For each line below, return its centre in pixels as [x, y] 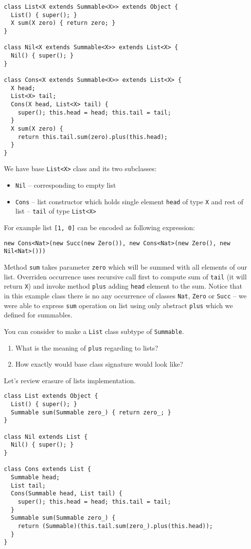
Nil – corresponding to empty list [66, 185]
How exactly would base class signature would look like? [99, 364]
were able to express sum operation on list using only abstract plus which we [118, 305]
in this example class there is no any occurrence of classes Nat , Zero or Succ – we [125, 296]
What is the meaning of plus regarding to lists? [87, 347]
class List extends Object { [51, 396]
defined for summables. [38, 315]
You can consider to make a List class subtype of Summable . [94, 331]
